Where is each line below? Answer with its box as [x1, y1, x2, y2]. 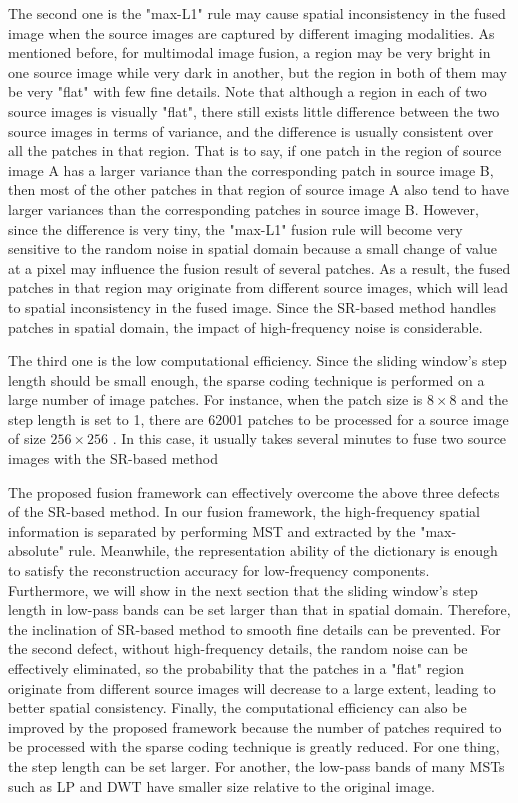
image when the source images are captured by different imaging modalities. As [8, 22, 495, 43]
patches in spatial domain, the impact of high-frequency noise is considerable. [8, 316, 483, 337]
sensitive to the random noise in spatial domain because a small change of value [8, 238, 497, 259]
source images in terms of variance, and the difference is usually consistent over [8, 120, 494, 141]
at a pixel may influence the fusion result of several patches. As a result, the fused [8, 257, 511, 278]
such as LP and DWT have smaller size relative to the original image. [8, 775, 435, 796]
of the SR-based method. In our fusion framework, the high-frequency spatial [8, 501, 480, 522]
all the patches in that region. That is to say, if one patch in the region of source [8, 140, 502, 161]
